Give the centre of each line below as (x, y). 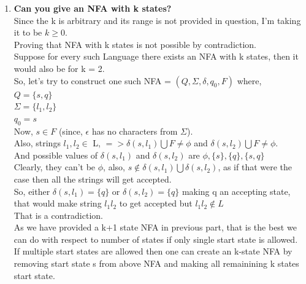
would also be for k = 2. (59, 68)
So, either (32, 191)
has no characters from (135, 131)
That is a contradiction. (58, 215)
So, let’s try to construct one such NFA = (92, 80)
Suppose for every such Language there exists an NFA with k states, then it (156, 56)
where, (249, 80)
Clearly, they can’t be (55, 167)
